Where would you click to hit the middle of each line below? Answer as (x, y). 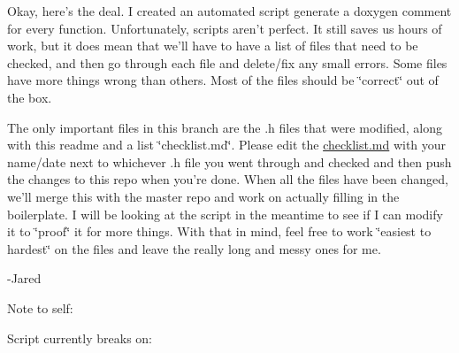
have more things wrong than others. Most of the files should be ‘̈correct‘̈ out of (223, 80)
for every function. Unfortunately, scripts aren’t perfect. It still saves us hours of (225, 28)
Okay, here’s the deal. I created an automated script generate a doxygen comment (229, 11)
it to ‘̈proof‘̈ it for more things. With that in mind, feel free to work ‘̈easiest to (219, 231)
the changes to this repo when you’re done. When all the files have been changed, (228, 179)
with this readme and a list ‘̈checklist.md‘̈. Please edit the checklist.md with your (227, 145)
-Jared (24, 278)
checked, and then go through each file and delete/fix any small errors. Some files (227, 62)
